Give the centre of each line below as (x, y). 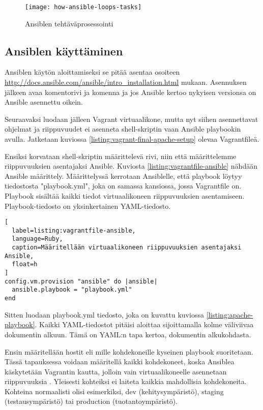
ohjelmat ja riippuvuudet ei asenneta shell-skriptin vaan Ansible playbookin (123, 129)
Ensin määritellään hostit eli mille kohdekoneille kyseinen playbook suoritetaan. (129, 351)
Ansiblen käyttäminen (64, 51)
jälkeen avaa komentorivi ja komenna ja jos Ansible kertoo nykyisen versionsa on (130, 92)
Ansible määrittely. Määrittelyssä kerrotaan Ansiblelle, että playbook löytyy (123, 176)
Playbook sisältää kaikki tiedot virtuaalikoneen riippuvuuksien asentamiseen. (125, 195)
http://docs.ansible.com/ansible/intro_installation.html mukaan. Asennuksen (126, 82)
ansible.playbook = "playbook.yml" (72, 290)
